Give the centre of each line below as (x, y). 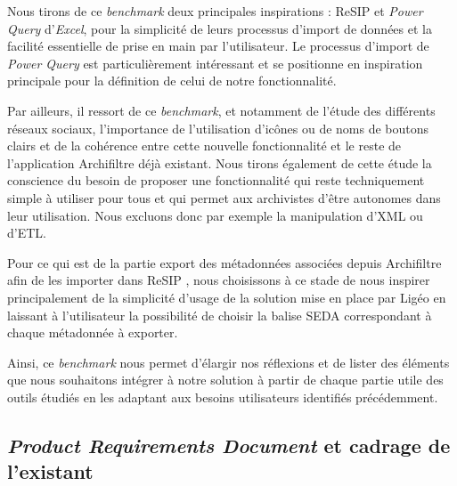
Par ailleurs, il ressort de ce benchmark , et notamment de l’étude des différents (221, 110)
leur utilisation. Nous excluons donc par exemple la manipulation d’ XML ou (215, 215)
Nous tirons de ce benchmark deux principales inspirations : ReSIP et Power (215, 11)
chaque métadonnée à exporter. (93, 332)
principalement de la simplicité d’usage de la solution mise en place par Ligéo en (227, 297)
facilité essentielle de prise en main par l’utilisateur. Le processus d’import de (218, 46)
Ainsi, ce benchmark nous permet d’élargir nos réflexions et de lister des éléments (228, 362)
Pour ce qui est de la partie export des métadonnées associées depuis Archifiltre (224, 262)
